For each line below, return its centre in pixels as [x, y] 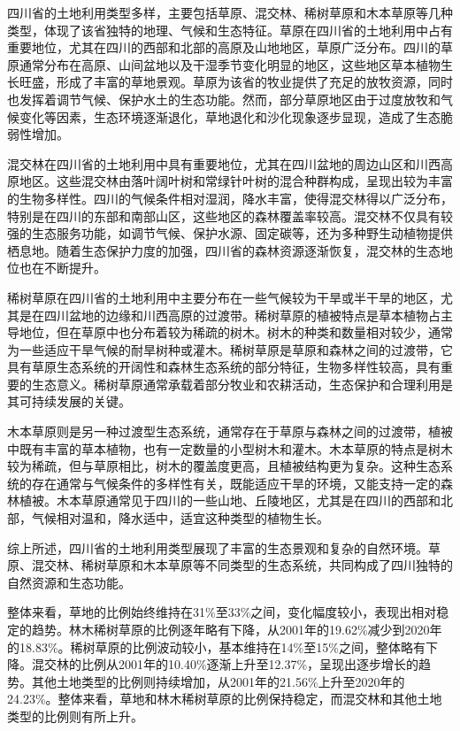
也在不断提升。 [62, 268]
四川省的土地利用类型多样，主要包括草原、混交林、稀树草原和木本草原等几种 [230, 12]
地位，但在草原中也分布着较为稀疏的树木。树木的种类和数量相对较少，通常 [236, 332]
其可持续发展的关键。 [69, 401]
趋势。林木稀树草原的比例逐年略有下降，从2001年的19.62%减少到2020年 [237, 629]
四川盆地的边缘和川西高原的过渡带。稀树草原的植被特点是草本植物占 [242, 315]
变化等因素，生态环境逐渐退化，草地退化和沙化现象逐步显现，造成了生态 [230, 116]
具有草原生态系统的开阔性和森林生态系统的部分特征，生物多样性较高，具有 [224, 367]
